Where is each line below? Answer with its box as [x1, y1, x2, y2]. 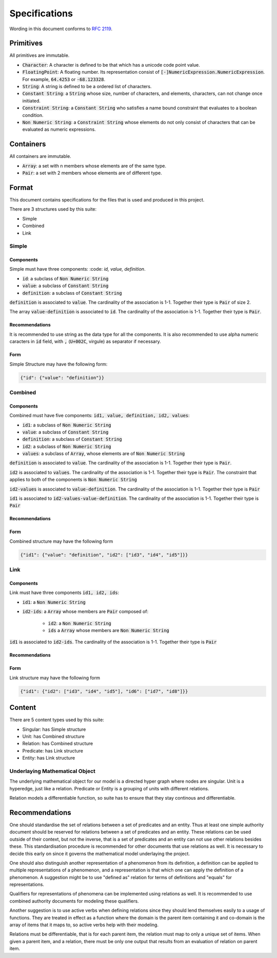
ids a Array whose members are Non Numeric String [48, 627, 169, 633]
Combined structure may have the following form [9, 538, 113, 544]
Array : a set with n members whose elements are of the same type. [22, 162, 167, 169]
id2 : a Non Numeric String [48, 620, 111, 626]
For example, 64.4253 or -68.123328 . [22, 76, 105, 82]
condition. [22, 112, 44, 118]
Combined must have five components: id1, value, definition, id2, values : [9, 413, 190, 419]
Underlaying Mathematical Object [9, 767, 96, 774]
